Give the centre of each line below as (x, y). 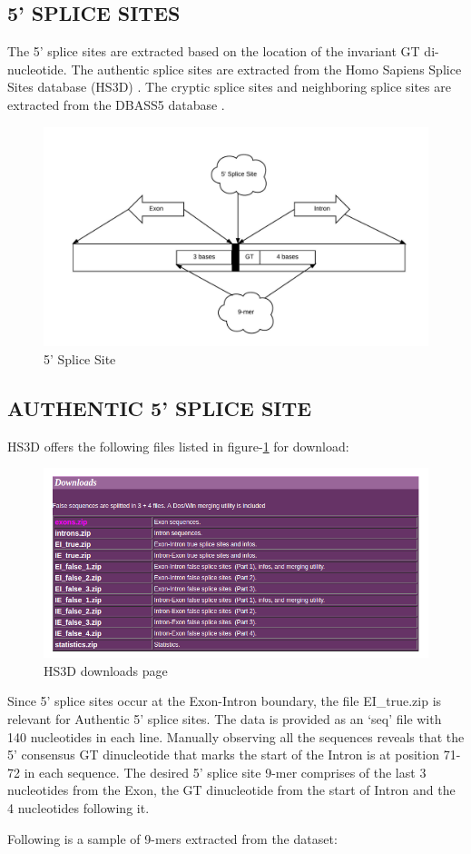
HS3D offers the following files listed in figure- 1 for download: (178, 446)
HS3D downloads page (106, 670)
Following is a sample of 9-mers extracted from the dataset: (172, 838)
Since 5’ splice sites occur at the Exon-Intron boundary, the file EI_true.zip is (225, 701)
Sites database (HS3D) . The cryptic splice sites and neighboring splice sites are (229, 87)
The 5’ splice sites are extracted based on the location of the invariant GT (214, 51)
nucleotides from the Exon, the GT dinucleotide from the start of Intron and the (231, 790)
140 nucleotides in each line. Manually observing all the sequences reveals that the (236, 736)
